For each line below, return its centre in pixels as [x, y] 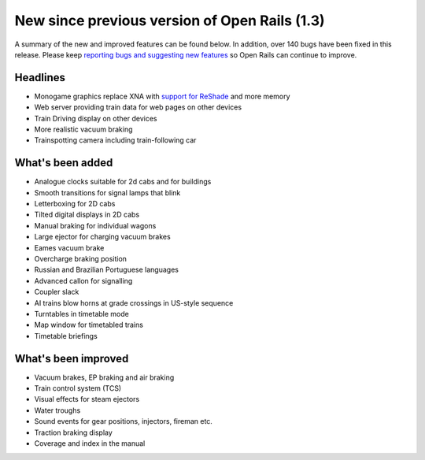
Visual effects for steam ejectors [87, 399]
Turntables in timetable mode [81, 314]
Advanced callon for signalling [83, 280]
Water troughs [57, 410]
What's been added [64, 163]
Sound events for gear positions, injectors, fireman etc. [123, 421]
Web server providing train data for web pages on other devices [138, 107]
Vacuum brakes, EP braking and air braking [104, 377]
